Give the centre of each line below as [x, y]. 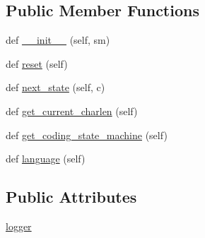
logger [19, 226]
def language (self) [46, 159]
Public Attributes [71, 197]
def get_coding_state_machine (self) [87, 135]
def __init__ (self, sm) [58, 40]
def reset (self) [37, 63]
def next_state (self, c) [55, 87]
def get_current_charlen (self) [72, 111]
